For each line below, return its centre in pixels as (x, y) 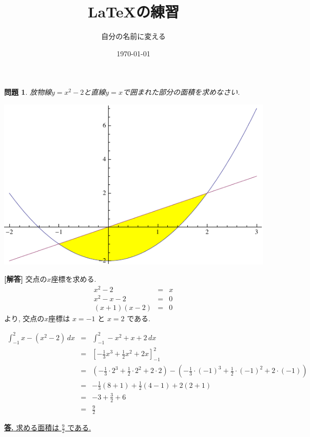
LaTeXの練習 (133, 12)
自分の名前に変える (133, 36)
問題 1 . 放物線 (28, 92)
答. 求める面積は (32, 428)
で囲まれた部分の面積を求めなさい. (181, 92)
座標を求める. (74, 278)
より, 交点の (24, 318)
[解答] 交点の (26, 278)
